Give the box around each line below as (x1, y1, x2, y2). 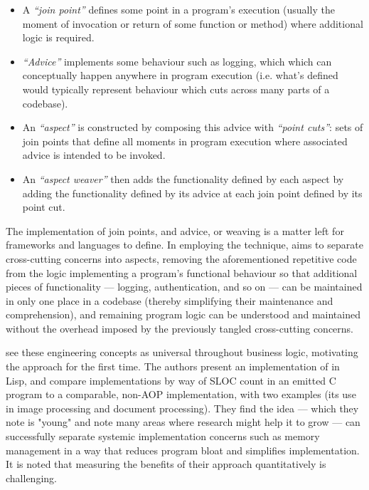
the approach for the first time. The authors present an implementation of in (6, 359, 340, 374)
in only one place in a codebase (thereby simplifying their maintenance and (6, 293, 333, 308)
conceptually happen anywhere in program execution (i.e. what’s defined (22, 68, 338, 83)
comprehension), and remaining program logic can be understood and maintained (6, 307, 360, 322)
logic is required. (22, 30, 95, 45)
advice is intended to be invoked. (22, 147, 166, 162)
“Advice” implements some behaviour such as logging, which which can (22, 53, 332, 68)
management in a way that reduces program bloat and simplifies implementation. (6, 442, 360, 457)
